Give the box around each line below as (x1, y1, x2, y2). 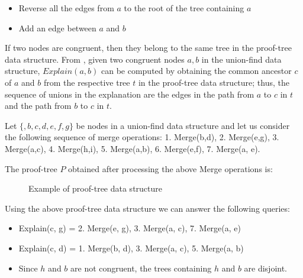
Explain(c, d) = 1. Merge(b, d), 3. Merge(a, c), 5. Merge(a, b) (18, 241, 244, 254)
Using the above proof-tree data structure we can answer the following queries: (5, 202, 290, 214)
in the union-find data (201, 53, 282, 65)
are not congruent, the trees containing (70, 261, 212, 274)
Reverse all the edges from (18, 2, 114, 14)
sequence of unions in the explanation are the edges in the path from (5, 88, 254, 100)
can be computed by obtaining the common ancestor (101, 64, 292, 77)
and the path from (5, 99, 72, 112)
